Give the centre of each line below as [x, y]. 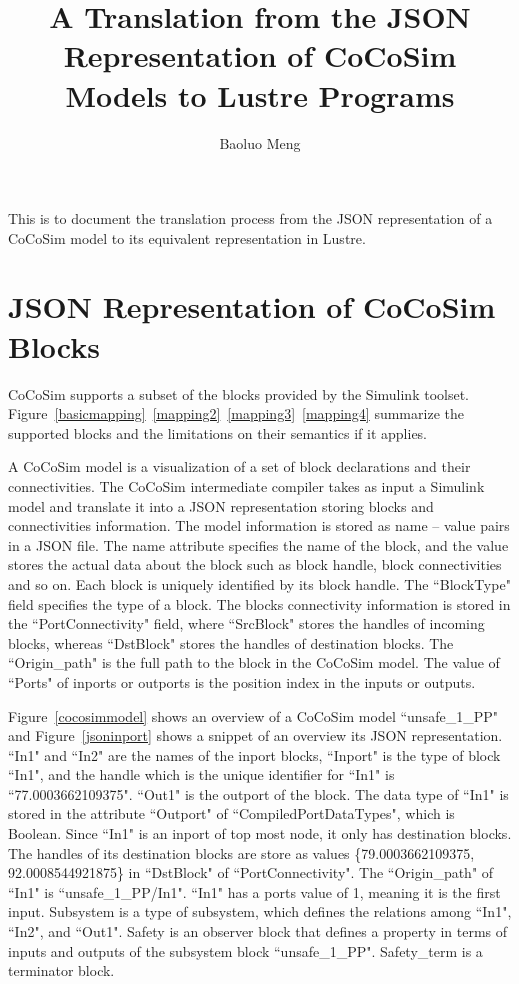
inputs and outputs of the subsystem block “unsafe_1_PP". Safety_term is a [245, 950]
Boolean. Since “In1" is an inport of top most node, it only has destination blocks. [260, 833]
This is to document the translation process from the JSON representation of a [250, 218]
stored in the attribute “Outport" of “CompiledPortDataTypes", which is [231, 813]
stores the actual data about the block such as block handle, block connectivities [255, 564]
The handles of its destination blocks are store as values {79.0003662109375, [241, 852]
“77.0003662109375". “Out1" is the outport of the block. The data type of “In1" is [258, 793]
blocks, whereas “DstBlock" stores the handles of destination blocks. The [231, 642]
